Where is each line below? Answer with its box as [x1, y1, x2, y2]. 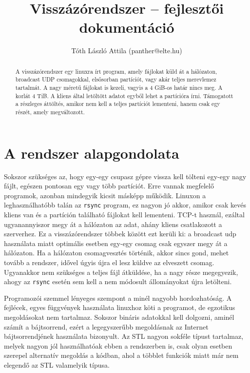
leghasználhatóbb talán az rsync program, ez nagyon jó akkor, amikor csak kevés [4, 200, 246, 210]
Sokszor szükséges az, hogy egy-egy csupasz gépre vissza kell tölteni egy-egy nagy [4, 171, 247, 181]
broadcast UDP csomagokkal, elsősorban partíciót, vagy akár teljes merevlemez [15, 75, 216, 83]
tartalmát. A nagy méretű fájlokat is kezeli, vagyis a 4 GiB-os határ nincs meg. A [15, 83, 223, 92]
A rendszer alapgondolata [4, 143, 179, 163]
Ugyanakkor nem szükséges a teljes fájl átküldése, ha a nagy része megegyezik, [4, 267, 238, 277]
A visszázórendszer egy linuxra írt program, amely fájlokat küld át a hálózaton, [15, 67, 217, 75]
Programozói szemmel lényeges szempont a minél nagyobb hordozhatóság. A [4, 292, 232, 303]
